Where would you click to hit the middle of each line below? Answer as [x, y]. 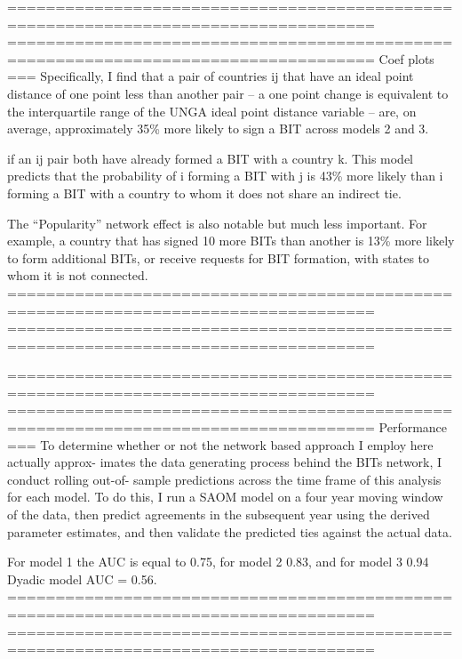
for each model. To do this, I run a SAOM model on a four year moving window [225, 497]
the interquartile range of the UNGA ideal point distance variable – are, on [212, 111]
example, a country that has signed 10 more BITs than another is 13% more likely [231, 241]
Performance [413, 427]
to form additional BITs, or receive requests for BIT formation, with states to [219, 257]
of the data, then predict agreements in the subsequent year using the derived [219, 514]
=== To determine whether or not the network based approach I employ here [220, 444]
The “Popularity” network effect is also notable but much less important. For [217, 223]
